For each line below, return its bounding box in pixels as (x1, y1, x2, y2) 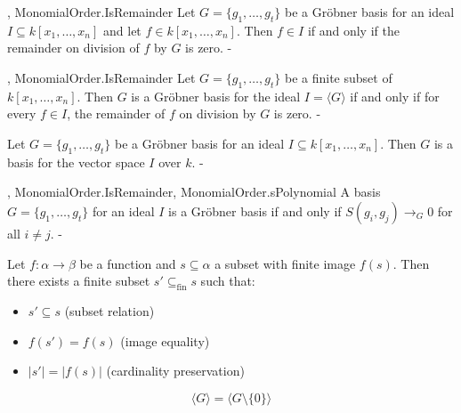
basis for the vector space (7, 152, 145, 171)
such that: (200, 271, 255, 290)
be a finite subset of (284, 68, 392, 86)
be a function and (79, 254, 176, 272)
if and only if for (350, 86, 440, 105)
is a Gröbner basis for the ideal (131, 86, 301, 105)
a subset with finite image (214, 254, 356, 272)
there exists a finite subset (7, 271, 150, 290)
